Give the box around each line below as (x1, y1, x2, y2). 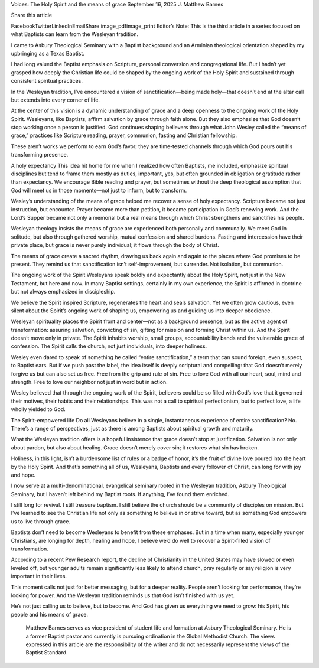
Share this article (11, 12, 53, 19)
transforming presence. (11, 151, 69, 158)
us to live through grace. (11, 517, 71, 525)
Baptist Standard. (25, 649, 68, 656)
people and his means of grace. (11, 611, 89, 618)
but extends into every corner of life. (11, 96, 100, 103)
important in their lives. (11, 573, 67, 580)
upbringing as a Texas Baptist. (11, 50, 85, 57)
